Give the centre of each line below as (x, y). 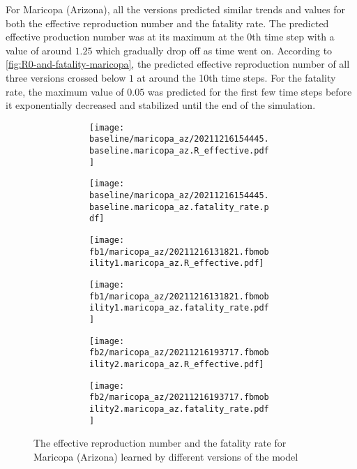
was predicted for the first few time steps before (250, 91)
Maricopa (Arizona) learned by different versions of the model (166, 456)
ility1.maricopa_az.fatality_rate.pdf (179, 308)
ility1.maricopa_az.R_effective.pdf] (177, 263)
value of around (39, 50)
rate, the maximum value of (65, 91)
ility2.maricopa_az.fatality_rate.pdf (179, 409)
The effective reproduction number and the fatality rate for (160, 443)
